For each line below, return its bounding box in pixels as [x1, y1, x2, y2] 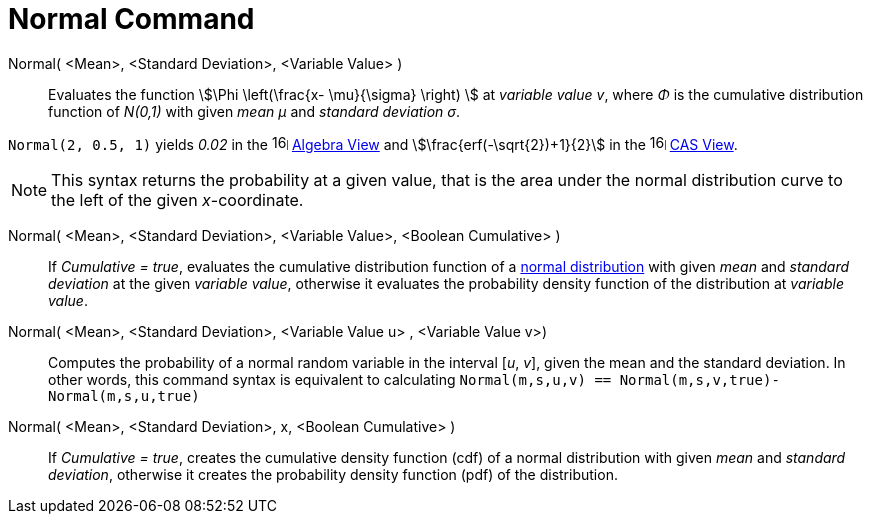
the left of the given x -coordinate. [51, 189, 304, 210]
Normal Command [8, 2, 255, 36]
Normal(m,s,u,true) [48, 387, 200, 404]
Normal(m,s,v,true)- [619, 371, 780, 388]
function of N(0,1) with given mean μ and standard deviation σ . [48, 102, 461, 120]
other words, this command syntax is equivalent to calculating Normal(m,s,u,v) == [48, 370, 612, 388]
